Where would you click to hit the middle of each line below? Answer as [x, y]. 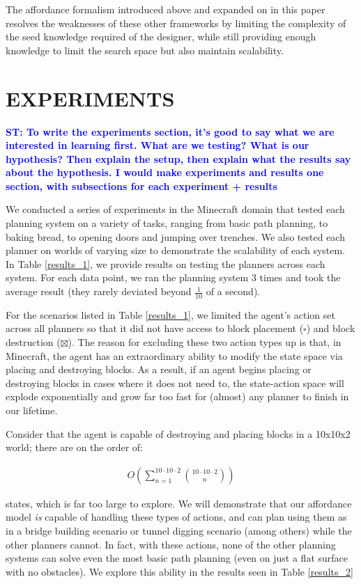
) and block [331, 328]
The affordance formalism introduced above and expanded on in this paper [166, 9]
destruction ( [33, 342]
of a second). [233, 291]
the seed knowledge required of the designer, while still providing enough [161, 37]
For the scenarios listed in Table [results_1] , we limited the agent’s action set [170, 314]
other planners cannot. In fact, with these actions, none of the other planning [171, 544]
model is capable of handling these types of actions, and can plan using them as [176, 517]
